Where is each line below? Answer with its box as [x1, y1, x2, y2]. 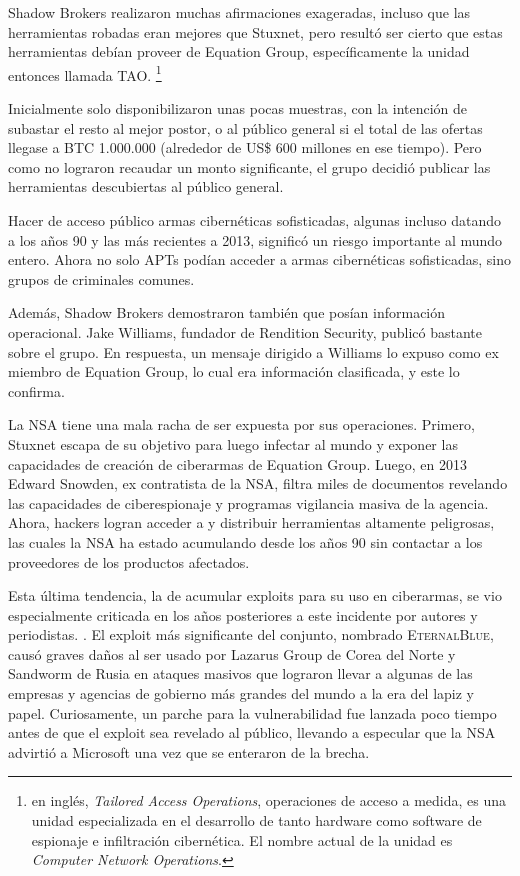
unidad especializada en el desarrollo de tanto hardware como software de [31, 810, 482, 831]
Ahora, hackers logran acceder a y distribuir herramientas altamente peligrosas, [8, 512, 495, 533]
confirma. [8, 380, 65, 401]
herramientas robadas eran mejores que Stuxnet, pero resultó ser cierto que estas [8, 21, 503, 42]
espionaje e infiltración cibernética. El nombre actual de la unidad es [31, 829, 453, 850]
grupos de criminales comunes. [8, 268, 195, 289]
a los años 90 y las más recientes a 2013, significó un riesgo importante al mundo [8, 229, 503, 250]
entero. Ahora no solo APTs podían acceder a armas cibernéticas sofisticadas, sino [8, 249, 512, 270]
